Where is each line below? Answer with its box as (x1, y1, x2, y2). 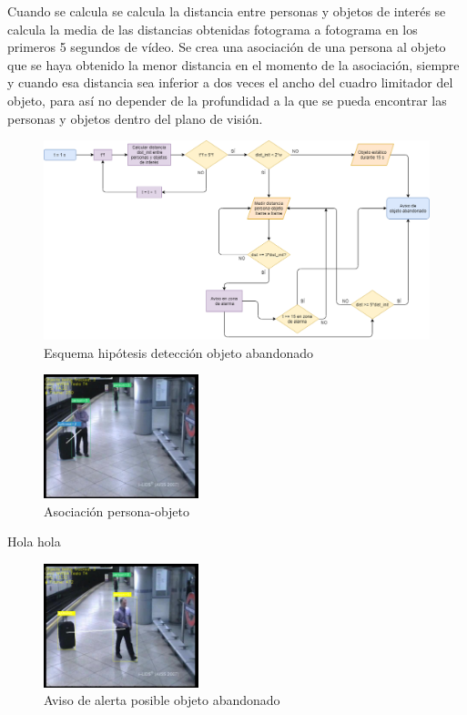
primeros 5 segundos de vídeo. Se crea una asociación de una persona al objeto (7, 37, 446, 56)
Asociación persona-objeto (44, 501, 190, 520)
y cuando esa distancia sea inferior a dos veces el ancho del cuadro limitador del (7, 73, 453, 92)
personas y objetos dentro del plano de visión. (7, 108, 263, 128)
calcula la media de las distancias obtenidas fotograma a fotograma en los (7, 19, 418, 38)
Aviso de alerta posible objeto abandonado (44, 690, 280, 710)
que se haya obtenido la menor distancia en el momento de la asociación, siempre (7, 55, 460, 74)
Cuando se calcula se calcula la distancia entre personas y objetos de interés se (7, 2, 446, 20)
